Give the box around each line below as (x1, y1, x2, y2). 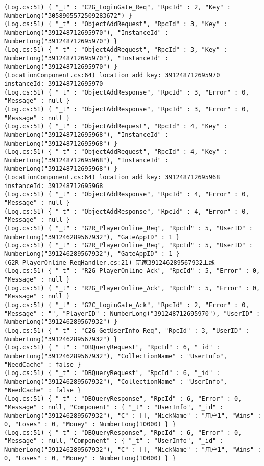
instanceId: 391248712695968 (4, 182, 103, 190)
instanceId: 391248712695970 (4, 80, 103, 87)
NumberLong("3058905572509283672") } (4, 12, 132, 19)
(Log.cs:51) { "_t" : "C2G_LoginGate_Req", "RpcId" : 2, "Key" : (4, 4, 231, 11)
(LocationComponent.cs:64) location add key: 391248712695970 (4, 72, 220, 79)
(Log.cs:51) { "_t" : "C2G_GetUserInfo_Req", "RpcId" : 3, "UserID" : (4, 327, 249, 334)
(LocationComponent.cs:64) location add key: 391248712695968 (4, 174, 220, 181)
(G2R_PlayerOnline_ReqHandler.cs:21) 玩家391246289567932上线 (4, 259, 215, 266)
